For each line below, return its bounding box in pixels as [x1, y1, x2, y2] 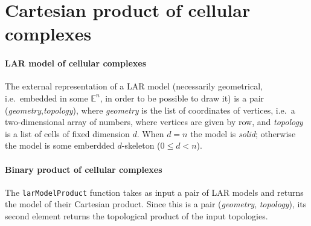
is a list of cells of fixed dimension [5, 127, 130, 140]
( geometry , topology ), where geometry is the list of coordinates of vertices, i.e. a [5, 103, 295, 116]
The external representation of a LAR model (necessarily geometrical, [5, 80, 263, 92]
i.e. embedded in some [5, 91, 88, 104]
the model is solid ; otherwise [190, 127, 296, 140]
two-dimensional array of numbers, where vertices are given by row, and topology [5, 115, 303, 128]
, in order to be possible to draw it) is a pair [100, 91, 265, 104]
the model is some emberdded [5, 139, 115, 152]
